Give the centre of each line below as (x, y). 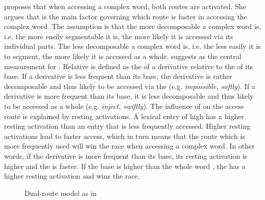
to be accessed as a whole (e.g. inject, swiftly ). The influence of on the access (124, 106)
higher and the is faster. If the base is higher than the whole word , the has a (125, 166)
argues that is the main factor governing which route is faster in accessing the (126, 16)
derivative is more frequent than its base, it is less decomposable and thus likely (129, 96)
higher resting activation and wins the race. (72, 176)
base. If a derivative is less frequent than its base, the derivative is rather (118, 76)
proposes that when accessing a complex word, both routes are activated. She (125, 6)
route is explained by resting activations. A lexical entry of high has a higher (124, 116)
